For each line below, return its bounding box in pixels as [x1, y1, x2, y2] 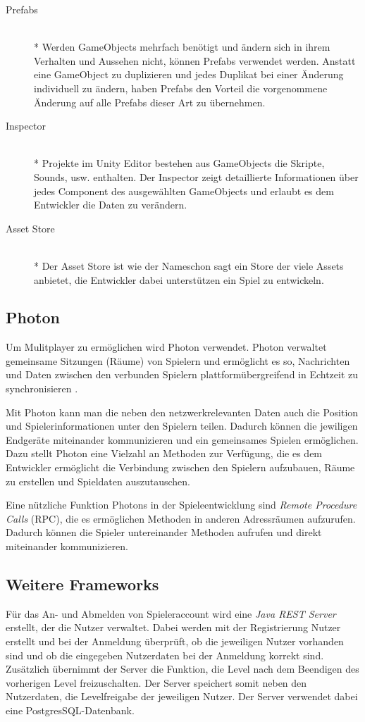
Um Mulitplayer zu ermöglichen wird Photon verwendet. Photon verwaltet [6, 340, 327, 354]
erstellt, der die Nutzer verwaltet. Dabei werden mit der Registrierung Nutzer [6, 620, 341, 635]
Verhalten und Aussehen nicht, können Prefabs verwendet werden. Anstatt [34, 53, 356, 68]
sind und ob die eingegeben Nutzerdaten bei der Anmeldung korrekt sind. [6, 647, 324, 662]
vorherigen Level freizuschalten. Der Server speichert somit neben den [6, 675, 307, 690]
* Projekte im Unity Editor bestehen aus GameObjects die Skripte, [34, 156, 325, 170]
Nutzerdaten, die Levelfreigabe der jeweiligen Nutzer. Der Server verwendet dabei [6, 689, 358, 704]
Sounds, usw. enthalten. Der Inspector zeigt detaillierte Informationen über [34, 169, 359, 184]
